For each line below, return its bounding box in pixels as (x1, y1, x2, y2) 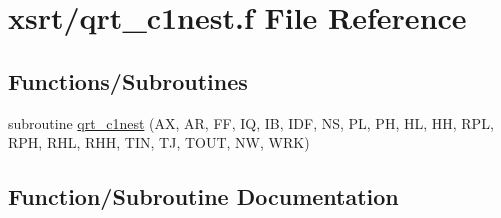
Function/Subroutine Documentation (8, 181, 399, 212)
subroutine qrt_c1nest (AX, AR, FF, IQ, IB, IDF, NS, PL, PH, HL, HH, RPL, (8, 112, 494, 133)
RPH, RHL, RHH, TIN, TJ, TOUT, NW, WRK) (8, 132, 310, 153)
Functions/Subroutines (8, 65, 248, 96)
